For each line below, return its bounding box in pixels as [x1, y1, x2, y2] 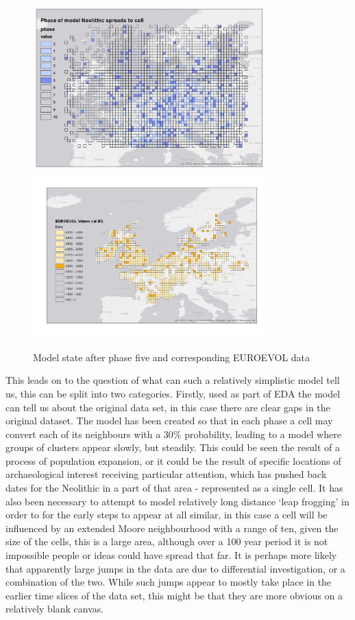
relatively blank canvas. [5, 601, 104, 616]
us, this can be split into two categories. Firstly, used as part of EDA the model [5, 386, 341, 400]
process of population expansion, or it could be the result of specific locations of [5, 453, 341, 468]
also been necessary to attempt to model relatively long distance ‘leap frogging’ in [5, 494, 350, 508]
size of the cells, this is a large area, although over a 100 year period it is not [5, 534, 328, 549]
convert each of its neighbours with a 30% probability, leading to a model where [5, 426, 341, 441]
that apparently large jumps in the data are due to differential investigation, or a [5, 561, 345, 575]
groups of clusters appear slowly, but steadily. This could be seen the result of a [5, 440, 341, 455]
